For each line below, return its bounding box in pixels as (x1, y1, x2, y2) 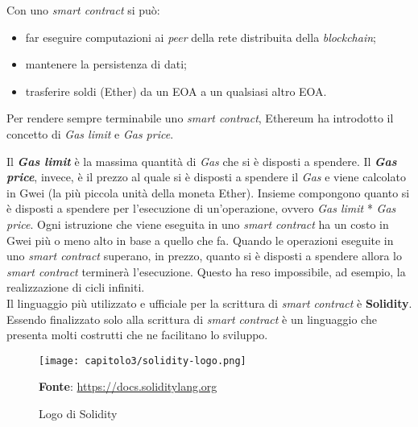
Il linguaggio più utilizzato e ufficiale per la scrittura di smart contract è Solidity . (6, 294, 412, 311)
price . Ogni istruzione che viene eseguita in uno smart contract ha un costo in (6, 215, 389, 232)
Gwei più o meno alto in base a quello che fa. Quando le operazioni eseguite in (6, 231, 394, 248)
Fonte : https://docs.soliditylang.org (39, 378, 217, 395)
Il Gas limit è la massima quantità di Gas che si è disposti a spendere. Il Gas (6, 152, 397, 169)
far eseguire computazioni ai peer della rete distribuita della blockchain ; (25, 28, 376, 45)
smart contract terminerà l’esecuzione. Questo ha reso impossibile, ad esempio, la (6, 263, 406, 280)
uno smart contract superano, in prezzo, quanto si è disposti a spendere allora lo (6, 247, 403, 264)
